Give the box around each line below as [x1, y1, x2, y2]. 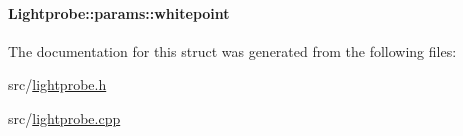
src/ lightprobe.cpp [8, 107, 121, 128]
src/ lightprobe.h [8, 74, 107, 95]
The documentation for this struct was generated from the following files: [8, 40, 457, 61]
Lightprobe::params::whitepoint [8, 2, 230, 23]
